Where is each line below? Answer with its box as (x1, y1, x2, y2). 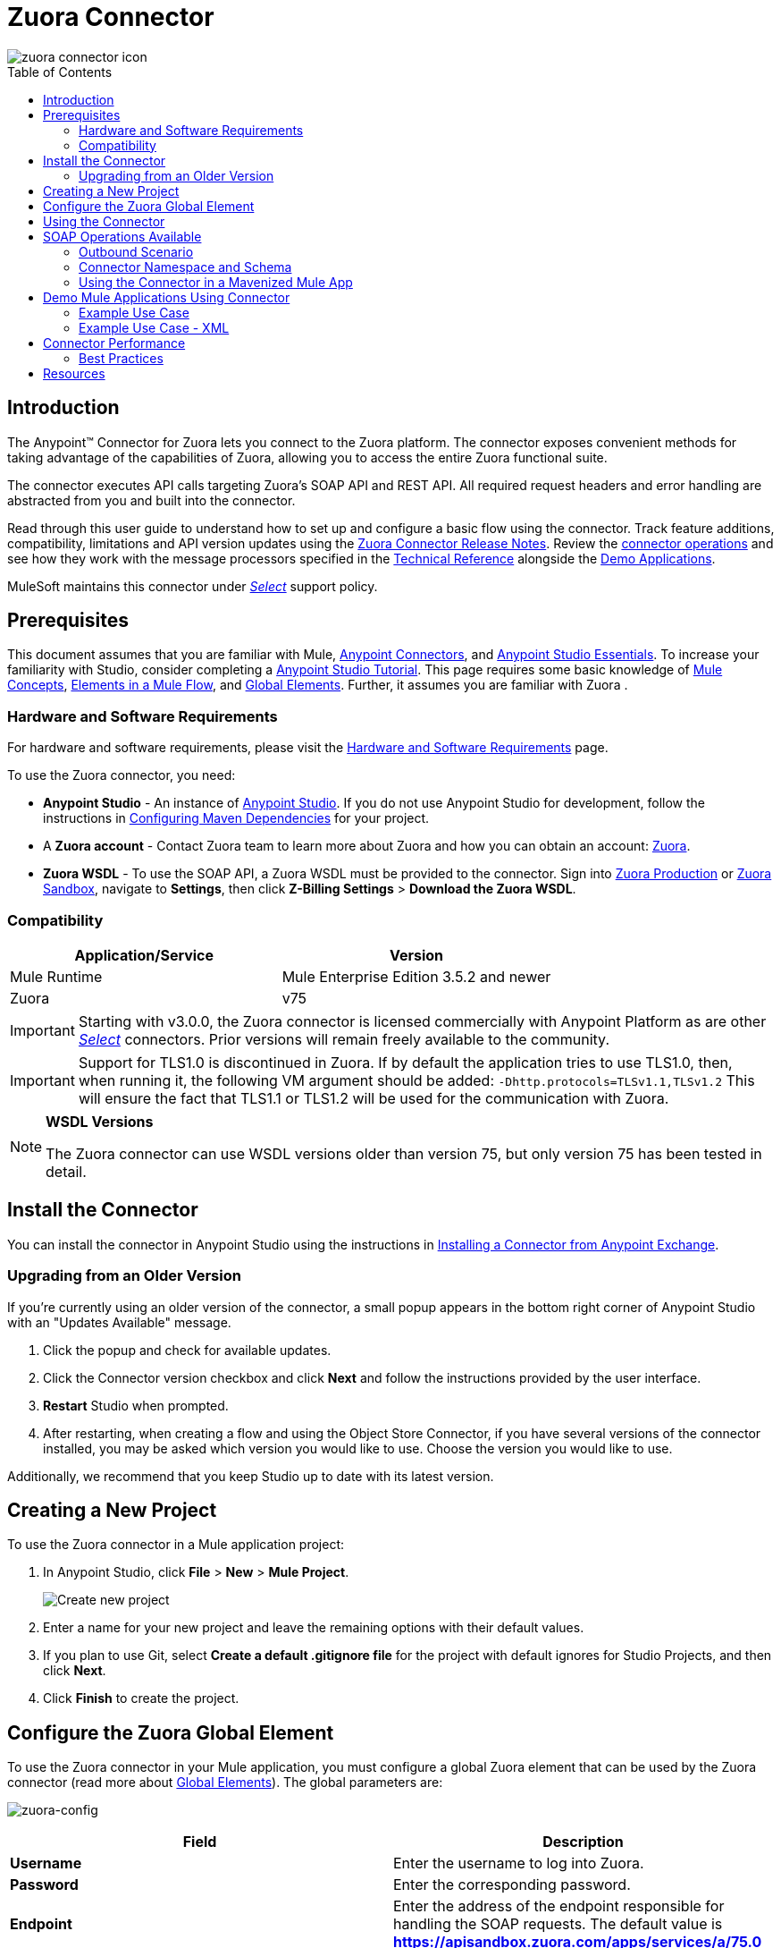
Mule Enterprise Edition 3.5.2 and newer (281, 967, 551, 986)
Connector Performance (43, 335, 186, 351)
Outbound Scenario (79, 243, 194, 259)
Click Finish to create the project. (43, 1690, 239, 1707)
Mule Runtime (10, 967, 103, 986)
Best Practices (79, 350, 164, 366)
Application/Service (74, 945, 214, 964)
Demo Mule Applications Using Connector (43, 289, 290, 305)
